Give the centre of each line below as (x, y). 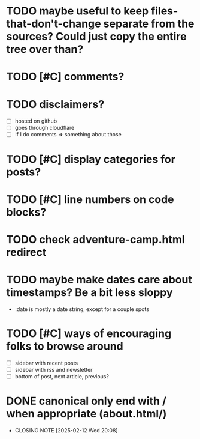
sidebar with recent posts (46, 363)
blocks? (26, 212)
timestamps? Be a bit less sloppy (90, 293)
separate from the (149, 24)
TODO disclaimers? (55, 104)
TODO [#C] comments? (65, 77)
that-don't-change (54, 24)
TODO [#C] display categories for (91, 159)
